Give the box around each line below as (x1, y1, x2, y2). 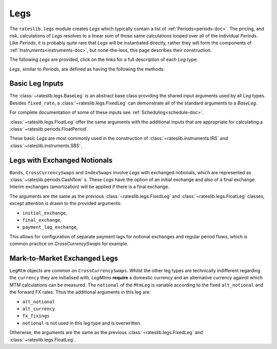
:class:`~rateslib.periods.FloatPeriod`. (9, 126, 89, 132)
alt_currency (22, 306, 55, 312)
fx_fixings (22, 313, 50, 319)
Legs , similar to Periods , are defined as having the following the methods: (9, 66, 165, 72)
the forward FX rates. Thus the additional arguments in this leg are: (9, 289, 151, 295)
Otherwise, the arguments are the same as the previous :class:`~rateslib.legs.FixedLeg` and (9, 330, 203, 336)
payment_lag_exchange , (22, 224, 78, 230)
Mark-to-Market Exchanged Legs (9, 254, 118, 262)
